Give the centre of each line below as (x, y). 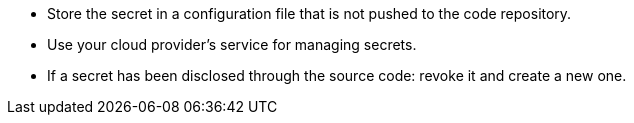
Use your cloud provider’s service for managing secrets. (232, 44)
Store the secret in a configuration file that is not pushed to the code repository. (309, 13)
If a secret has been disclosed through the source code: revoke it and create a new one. (337, 75)
